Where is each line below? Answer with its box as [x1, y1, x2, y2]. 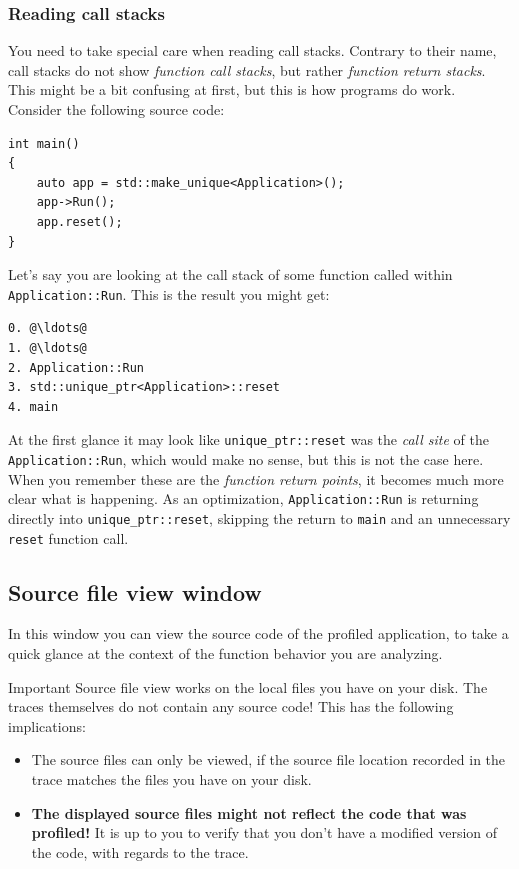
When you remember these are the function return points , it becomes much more [8, 468, 504, 489]
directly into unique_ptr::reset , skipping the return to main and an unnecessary [8, 507, 511, 528]
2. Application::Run [8, 360, 145, 375]
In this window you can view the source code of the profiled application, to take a [8, 623, 509, 644]
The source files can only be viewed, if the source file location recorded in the [31, 749, 506, 770]
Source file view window [8, 576, 262, 607]
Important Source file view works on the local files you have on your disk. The [8, 676, 488, 697]
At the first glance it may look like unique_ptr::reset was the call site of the [8, 429, 490, 450]
